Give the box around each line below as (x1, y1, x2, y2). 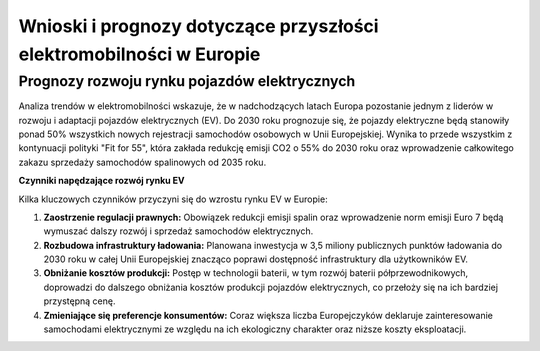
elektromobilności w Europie (18, 43, 261, 65)
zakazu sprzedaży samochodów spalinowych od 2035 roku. (18, 156, 267, 168)
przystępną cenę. (43, 295, 116, 307)
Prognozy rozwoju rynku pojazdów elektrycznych (18, 72, 356, 90)
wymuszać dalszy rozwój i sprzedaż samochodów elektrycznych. (43, 225, 314, 237)
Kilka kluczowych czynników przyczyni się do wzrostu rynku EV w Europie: (18, 193, 329, 205)
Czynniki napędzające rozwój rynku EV (18, 175, 185, 187)
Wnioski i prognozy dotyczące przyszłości (18, 15, 379, 37)
